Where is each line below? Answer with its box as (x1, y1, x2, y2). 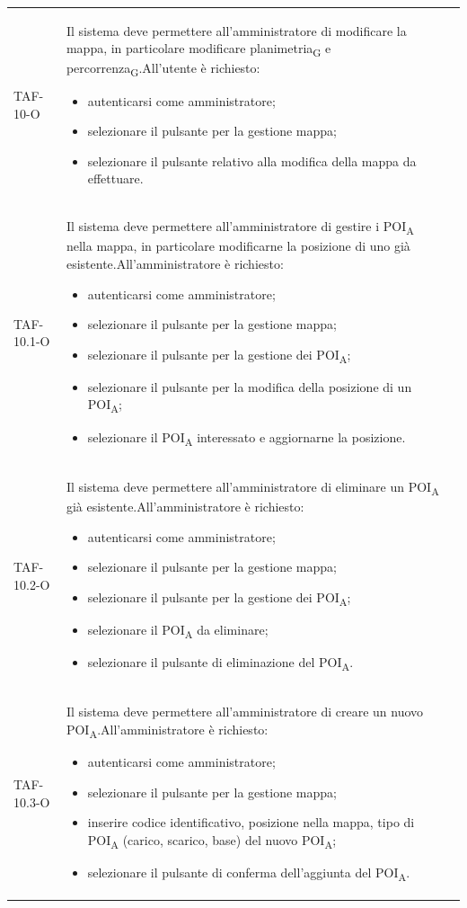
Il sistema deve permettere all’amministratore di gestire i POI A (66, 217, 414, 238)
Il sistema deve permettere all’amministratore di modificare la (66, 21, 407, 40)
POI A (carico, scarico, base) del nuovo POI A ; (87, 830, 337, 851)
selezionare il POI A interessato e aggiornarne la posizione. (87, 427, 406, 449)
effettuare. (87, 169, 144, 188)
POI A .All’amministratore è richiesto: (66, 720, 269, 741)
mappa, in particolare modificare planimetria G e (66, 39, 331, 60)
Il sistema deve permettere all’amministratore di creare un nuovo (66, 702, 424, 721)
